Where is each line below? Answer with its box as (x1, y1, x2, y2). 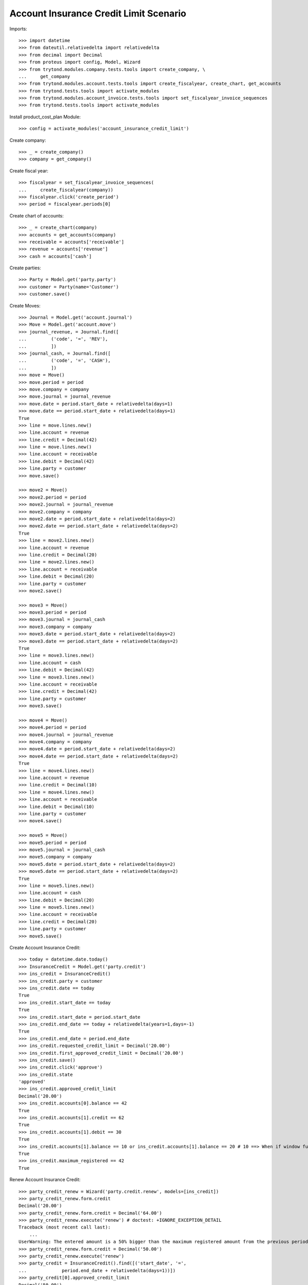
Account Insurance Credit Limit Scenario (9, 8, 187, 19)
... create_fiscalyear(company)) (18, 187, 114, 193)
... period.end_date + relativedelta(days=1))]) (18, 1268, 176, 1273)
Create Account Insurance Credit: (9, 945, 81, 951)
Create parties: (9, 265, 41, 271)
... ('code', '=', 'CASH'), (18, 358, 111, 363)
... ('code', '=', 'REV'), (18, 336, 108, 342)
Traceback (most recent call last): (18, 1224, 111, 1231)
